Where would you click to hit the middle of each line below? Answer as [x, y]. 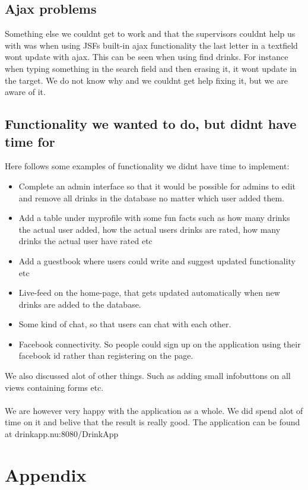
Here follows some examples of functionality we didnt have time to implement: [147, 166]
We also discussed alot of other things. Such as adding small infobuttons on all [148, 376]
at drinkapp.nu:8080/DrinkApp [62, 434]
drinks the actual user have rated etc [85, 241]
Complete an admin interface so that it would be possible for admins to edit [157, 186]
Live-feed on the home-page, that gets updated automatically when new [149, 293]
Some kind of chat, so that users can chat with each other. [125, 324]
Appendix [46, 474]
